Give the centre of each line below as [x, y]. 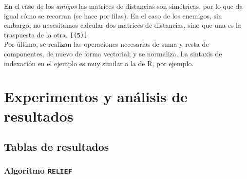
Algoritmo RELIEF [38, 170]
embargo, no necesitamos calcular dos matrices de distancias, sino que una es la [123, 25]
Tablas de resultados [57, 147]
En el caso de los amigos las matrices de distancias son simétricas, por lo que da [123, 6]
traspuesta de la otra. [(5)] [46, 34]
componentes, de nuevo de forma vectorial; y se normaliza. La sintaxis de [113, 54]
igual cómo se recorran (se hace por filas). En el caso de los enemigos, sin [113, 15]
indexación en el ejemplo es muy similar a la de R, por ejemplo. [99, 63]
